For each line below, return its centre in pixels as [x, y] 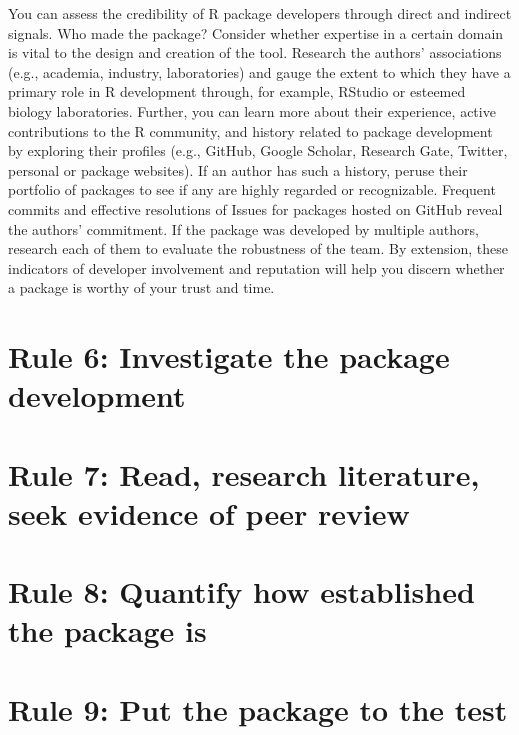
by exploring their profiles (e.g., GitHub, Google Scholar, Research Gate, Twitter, [258, 150]
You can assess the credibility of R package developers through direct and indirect [260, 13]
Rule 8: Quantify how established [241, 591]
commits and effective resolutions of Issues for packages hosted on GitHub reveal [255, 208]
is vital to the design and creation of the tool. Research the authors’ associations [255, 52]
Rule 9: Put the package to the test [258, 708]
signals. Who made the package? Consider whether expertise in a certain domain [256, 32]
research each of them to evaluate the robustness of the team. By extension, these [258, 248]
